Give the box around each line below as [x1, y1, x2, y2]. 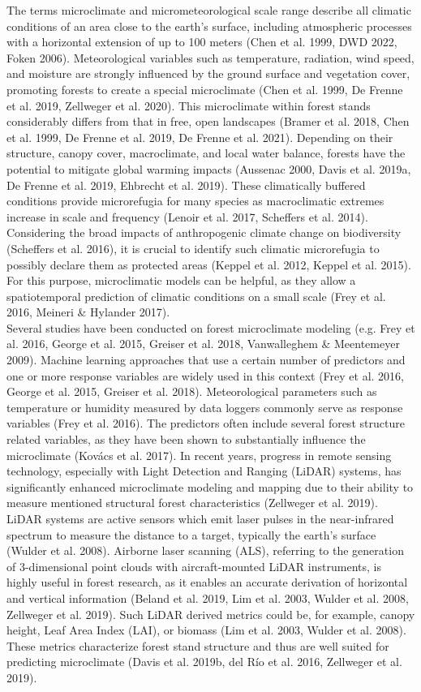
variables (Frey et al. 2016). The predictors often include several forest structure [6, 415, 405, 432]
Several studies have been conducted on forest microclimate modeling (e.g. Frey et [6, 319, 415, 336]
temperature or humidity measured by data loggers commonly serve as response [6, 398, 403, 415]
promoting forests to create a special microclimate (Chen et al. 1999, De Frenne [6, 80, 403, 97]
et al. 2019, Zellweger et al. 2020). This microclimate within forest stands [6, 97, 371, 114]
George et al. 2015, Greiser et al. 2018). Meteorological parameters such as [6, 383, 377, 400]
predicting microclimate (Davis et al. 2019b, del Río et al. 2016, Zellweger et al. [6, 653, 402, 670]
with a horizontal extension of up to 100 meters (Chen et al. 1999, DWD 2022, [6, 33, 397, 50]
